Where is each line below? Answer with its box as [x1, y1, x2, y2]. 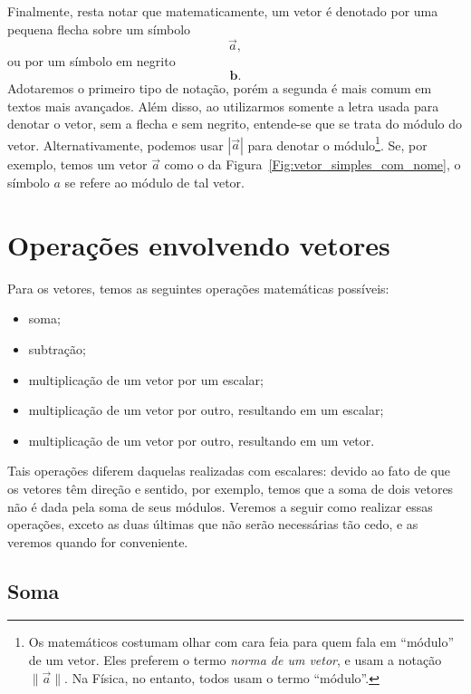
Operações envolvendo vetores [7, 226, 390, 263]
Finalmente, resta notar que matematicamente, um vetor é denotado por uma [7, 2, 438, 20]
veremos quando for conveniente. [7, 532, 188, 551]
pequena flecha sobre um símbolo [7, 19, 191, 38]
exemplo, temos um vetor [7, 155, 148, 174]
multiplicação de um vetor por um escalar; [28, 370, 264, 389]
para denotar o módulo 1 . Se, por [247, 132, 428, 154]
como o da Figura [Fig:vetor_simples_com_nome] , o [164, 155, 461, 174]
